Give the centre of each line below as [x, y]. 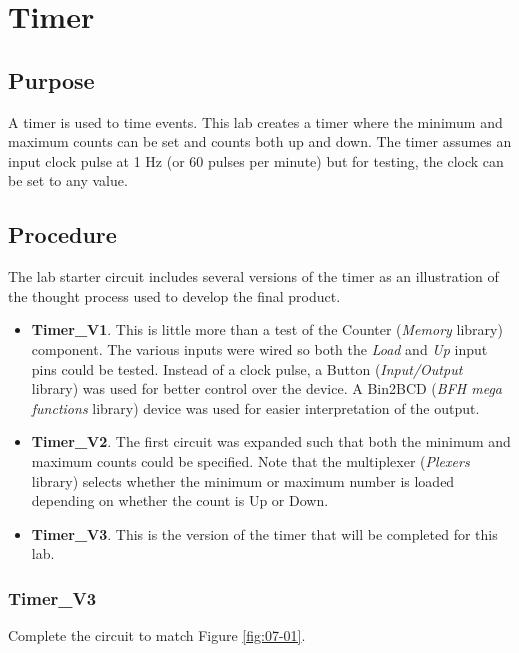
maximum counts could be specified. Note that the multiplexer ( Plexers [250, 460]
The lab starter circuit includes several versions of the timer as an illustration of [253, 276]
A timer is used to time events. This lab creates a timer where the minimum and [255, 121]
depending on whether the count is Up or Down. [180, 500]
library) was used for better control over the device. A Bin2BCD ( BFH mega [266, 388]
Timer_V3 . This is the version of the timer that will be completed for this [264, 533]
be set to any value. [68, 180]
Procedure [62, 234]
